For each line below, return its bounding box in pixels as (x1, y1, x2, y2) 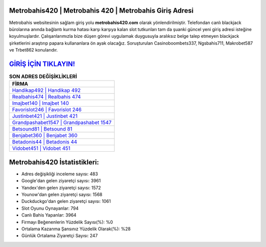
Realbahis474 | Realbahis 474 (12, 93, 81, 100)
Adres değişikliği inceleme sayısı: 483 (21, 171, 98, 177)
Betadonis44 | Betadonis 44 (12, 138, 77, 145)
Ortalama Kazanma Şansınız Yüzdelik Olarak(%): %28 (21, 226, 131, 232)
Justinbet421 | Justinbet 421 (12, 113, 78, 120)
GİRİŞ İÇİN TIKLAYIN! (9, 59, 75, 68)
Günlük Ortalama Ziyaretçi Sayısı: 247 (21, 233, 98, 239)
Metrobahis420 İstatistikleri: (9, 158, 100, 166)
